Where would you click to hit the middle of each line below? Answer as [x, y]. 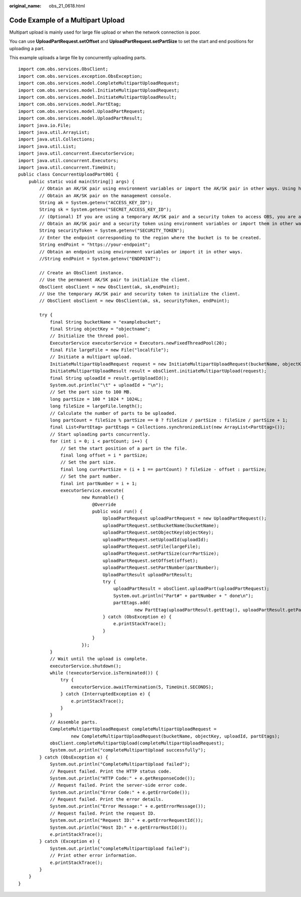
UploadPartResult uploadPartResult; [148, 575]
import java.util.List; [47, 146]
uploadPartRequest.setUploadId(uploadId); [156, 540]
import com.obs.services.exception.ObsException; [81, 76]
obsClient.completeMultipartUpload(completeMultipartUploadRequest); [137, 743]
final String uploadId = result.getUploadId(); [109, 378]
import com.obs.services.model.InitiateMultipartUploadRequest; [99, 90]
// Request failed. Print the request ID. [103, 813]
